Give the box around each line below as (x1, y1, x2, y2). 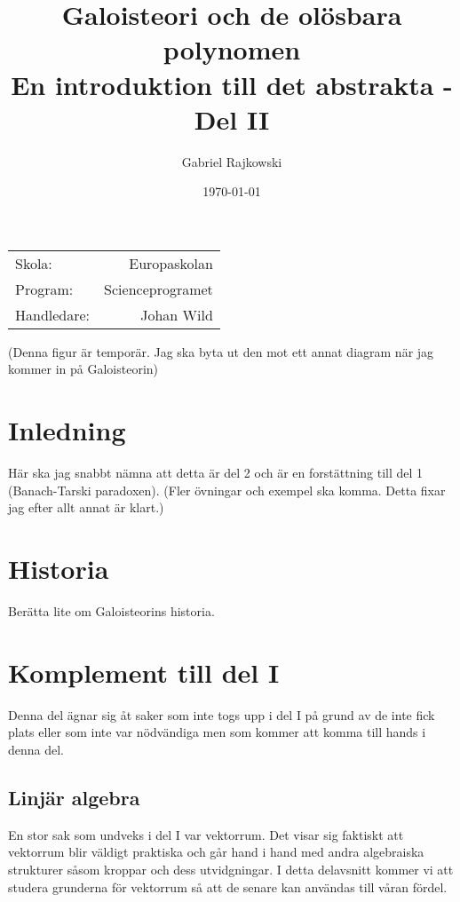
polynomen (163, 31, 301, 67)
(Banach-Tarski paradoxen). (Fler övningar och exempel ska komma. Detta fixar (8, 480, 446, 499)
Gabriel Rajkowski (181, 152, 282, 170)
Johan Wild (140, 304, 213, 325)
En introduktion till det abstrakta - (11, 66, 453, 102)
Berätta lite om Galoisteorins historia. (8, 602, 215, 621)
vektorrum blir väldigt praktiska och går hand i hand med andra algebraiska (8, 843, 424, 861)
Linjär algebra (8, 783, 140, 811)
